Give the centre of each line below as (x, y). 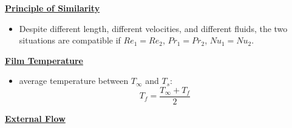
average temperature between (74, 81)
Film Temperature (44, 60)
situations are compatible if (70, 40)
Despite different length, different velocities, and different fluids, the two (153, 28)
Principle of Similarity (53, 8)
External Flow (35, 119)
